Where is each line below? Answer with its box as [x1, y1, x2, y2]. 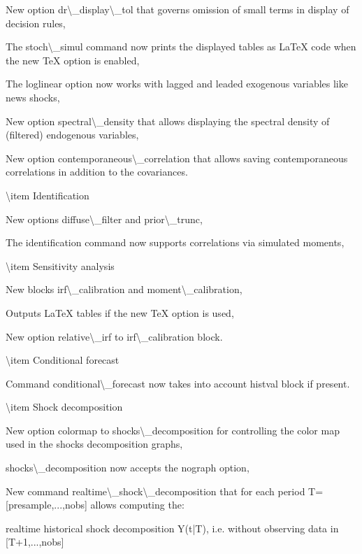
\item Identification [6, 187, 89, 202]
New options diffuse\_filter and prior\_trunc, [6, 211, 203, 226]
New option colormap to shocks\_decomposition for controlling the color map [6, 422, 340, 437]
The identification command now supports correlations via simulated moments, [6, 235, 345, 250]
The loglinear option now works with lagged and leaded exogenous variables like [6, 76, 348, 91]
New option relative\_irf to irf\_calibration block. [6, 329, 223, 343]
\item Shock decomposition [6, 399, 123, 414]
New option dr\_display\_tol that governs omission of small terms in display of [6, 2, 349, 16]
